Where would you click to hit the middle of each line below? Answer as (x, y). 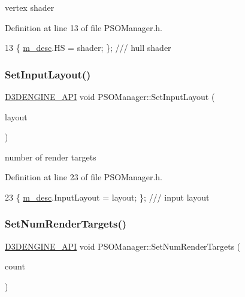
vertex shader (30, 7)
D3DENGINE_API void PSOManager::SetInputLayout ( (110, 96)
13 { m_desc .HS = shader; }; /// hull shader (88, 48)
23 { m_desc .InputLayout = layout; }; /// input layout (107, 197)
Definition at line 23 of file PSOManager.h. (84, 177)
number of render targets (51, 157)
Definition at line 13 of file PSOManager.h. (84, 27)
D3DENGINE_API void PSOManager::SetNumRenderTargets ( (123, 246)
